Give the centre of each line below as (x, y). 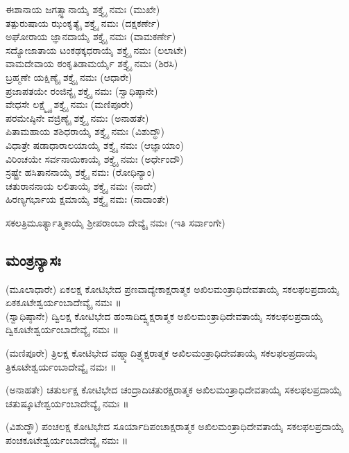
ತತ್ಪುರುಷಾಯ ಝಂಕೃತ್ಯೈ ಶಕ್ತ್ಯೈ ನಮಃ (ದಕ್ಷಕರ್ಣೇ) (83, 23)
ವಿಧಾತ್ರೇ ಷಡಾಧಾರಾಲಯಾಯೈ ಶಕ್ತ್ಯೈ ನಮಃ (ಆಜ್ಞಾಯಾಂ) (95, 144)
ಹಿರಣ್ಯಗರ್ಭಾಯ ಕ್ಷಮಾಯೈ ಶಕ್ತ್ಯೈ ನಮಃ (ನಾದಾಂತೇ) (87, 199)
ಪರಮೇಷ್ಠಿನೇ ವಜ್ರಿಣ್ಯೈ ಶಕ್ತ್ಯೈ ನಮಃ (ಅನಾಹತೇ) (77, 117)
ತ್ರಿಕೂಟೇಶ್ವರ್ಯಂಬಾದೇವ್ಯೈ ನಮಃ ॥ (61, 366)
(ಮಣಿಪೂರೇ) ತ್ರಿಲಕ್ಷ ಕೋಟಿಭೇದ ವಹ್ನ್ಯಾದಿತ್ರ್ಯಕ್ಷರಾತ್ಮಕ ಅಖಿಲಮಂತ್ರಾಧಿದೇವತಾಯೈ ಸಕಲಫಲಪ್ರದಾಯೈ (162, 353)
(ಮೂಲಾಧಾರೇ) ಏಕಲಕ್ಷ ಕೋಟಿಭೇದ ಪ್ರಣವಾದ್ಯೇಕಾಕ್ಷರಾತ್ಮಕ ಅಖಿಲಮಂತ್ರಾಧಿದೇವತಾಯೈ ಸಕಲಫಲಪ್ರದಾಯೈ (173, 288)
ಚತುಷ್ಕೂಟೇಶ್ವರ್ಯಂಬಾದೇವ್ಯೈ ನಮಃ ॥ (67, 403)
